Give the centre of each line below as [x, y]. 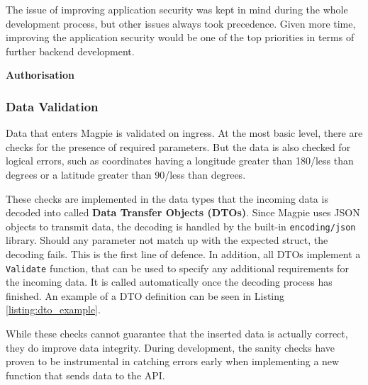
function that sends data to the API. [85, 375]
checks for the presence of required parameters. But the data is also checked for [178, 146]
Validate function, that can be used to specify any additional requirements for [177, 268]
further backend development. [70, 51]
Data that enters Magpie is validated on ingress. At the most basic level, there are [184, 133]
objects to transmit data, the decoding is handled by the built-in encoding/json [181, 226]
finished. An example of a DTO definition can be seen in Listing [145, 295]
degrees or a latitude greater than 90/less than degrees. [126, 174]
